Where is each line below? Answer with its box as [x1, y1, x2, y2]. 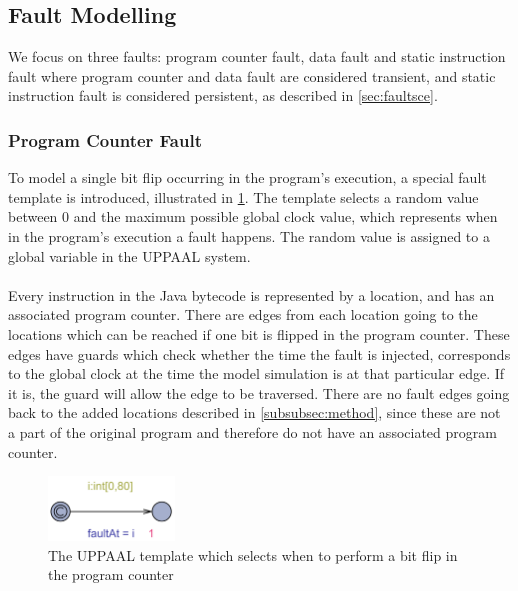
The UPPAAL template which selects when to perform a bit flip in [48, 544, 458, 565]
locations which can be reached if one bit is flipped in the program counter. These [8, 323, 510, 344]
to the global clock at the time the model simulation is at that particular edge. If [8, 363, 505, 384]
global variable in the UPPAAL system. [8, 245, 251, 266]
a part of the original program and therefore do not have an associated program [8, 421, 497, 442]
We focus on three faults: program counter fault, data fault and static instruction [8, 46, 506, 67]
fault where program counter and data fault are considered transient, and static [8, 65, 496, 86]
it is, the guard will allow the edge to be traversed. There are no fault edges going [8, 382, 510, 403]
